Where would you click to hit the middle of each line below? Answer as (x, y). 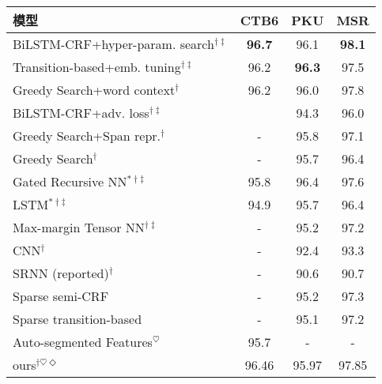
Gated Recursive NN (70, 181)
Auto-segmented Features (83, 342)
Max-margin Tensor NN (79, 227)
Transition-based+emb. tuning (97, 67)
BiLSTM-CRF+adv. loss (81, 113)
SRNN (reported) (61, 273)
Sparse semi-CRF (61, 296)
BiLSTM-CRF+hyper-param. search (113, 44)
